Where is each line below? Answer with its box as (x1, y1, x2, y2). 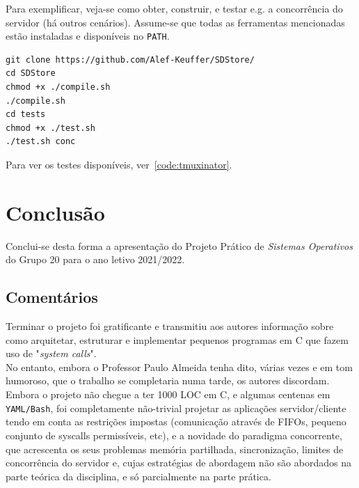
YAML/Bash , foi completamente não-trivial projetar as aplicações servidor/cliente (6, 400, 346, 415)
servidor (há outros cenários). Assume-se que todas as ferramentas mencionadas (6, 15, 345, 29)
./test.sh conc (6, 136, 76, 147)
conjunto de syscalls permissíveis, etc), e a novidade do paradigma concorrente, (6, 427, 342, 442)
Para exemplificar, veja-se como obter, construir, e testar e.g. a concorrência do (6, 1, 343, 15)
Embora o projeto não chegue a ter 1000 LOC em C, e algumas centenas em (6, 387, 330, 402)
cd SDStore (6, 68, 56, 79)
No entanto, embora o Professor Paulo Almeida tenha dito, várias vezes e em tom (6, 359, 353, 374)
